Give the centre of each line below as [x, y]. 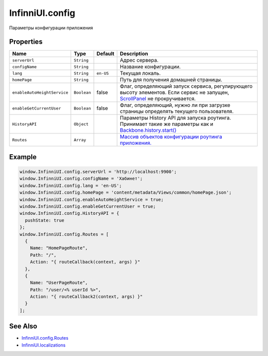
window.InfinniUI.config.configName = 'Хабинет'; [81, 179]
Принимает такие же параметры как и [167, 124]
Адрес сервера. [139, 60]
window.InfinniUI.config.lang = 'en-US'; [71, 185]
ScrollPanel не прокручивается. [158, 99]
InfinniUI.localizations [43, 345]
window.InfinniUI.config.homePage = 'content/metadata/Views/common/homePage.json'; [126, 193]
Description [134, 54]
